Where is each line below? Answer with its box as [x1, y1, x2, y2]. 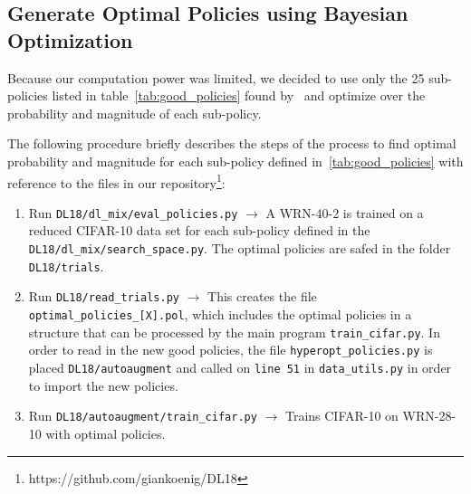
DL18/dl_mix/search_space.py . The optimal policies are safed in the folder [28, 239, 451, 258]
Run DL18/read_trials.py [28, 287, 179, 306]
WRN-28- [402, 406, 457, 425]
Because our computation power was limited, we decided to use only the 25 [7, 68, 425, 87]
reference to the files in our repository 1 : [7, 170, 226, 192]
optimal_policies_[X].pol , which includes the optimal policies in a [28, 305, 412, 324]
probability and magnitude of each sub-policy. [7, 103, 262, 122]
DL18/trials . [28, 256, 104, 275]
